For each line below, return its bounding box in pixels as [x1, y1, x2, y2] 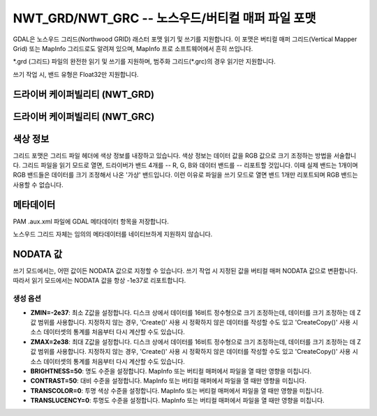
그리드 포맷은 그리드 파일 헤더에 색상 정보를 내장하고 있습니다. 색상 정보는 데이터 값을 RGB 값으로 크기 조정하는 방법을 [13, 151, 332, 160]
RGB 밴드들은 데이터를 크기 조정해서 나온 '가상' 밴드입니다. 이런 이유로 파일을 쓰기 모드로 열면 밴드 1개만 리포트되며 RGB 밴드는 [13, 171, 359, 179]
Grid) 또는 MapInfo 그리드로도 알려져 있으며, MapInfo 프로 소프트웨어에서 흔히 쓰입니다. [13, 44, 253, 52]
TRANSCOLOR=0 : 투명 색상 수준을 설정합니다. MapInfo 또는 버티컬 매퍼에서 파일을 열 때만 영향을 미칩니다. [30, 386, 324, 394]
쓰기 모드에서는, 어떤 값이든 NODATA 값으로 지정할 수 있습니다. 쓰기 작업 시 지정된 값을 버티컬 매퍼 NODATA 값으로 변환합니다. [13, 267, 358, 275]
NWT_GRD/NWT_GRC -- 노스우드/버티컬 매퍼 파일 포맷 [13, 10, 317, 26]
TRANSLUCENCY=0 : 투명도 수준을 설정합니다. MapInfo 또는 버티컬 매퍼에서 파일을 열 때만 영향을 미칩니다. [30, 396, 325, 405]
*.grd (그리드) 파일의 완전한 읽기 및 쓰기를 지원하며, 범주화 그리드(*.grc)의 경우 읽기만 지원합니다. [13, 57, 276, 66]
